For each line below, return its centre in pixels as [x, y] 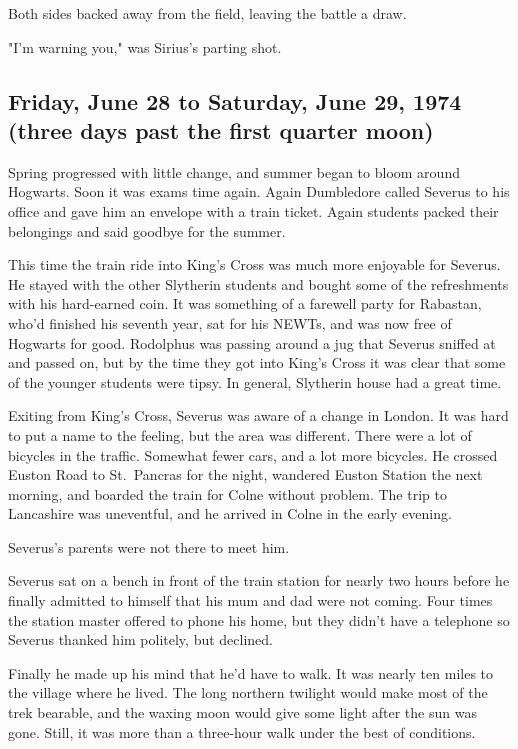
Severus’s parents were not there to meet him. [149, 546]
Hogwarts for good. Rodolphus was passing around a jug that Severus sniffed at [252, 342]
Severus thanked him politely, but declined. [140, 639]
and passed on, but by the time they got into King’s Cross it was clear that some [257, 362]
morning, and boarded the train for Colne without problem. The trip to [227, 493]
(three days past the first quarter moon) [221, 129]
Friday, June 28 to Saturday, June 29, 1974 [235, 100]
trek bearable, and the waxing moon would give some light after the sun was [242, 712]
